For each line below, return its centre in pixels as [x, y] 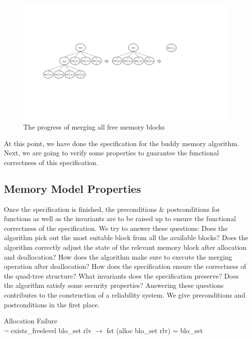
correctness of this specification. [51, 162]
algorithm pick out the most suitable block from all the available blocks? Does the [126, 237]
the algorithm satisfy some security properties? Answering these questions [114, 285]
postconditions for [193, 209]
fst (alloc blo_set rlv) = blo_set [155, 330]
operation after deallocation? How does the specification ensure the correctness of [125, 266]
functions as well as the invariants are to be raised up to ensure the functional [120, 218]
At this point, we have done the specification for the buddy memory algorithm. [122, 143]
